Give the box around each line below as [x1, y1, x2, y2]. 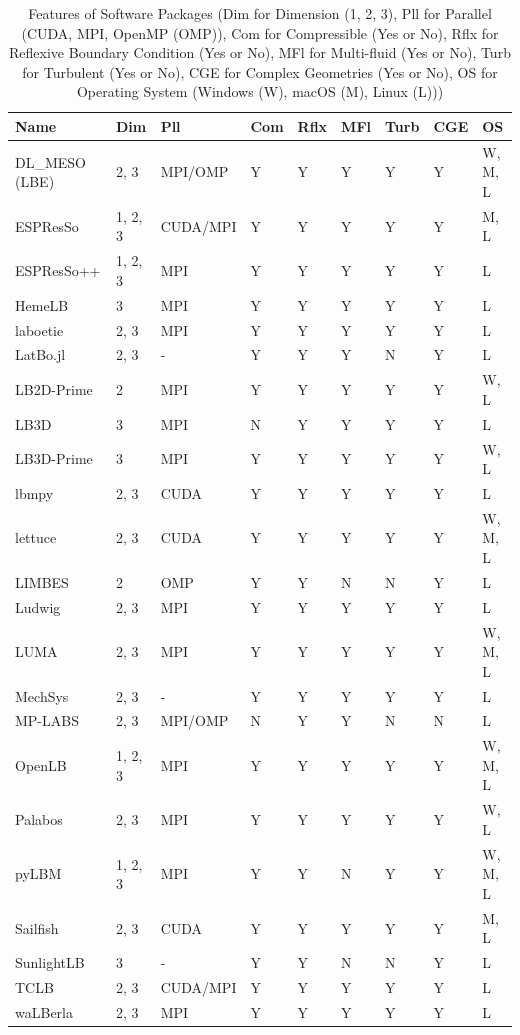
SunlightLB [15, 952, 85, 973]
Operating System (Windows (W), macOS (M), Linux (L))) [76, 81, 444, 102]
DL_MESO [15, 151, 86, 172]
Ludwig [15, 596, 61, 617]
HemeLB [15, 294, 69, 315]
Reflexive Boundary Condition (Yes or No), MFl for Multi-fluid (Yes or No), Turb [9, 42, 511, 63]
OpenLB [15, 754, 67, 775]
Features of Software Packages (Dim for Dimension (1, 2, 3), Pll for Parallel [28, 3, 492, 23]
